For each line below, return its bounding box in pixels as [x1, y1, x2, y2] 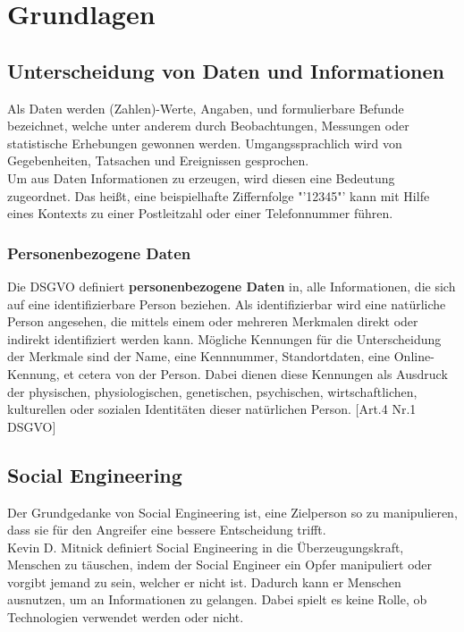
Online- [393, 347, 434, 366]
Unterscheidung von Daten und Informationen [7, 56, 444, 84]
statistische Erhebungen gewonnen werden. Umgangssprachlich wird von [7, 133, 402, 152]
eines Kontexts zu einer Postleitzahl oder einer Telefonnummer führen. [7, 204, 393, 223]
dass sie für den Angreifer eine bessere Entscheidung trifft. [7, 520, 326, 539]
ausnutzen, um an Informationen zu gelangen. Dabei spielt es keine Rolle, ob [7, 590, 427, 609]
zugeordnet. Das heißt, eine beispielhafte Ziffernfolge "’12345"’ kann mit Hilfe [7, 186, 430, 205]
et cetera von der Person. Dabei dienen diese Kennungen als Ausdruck [63, 364, 448, 383]
